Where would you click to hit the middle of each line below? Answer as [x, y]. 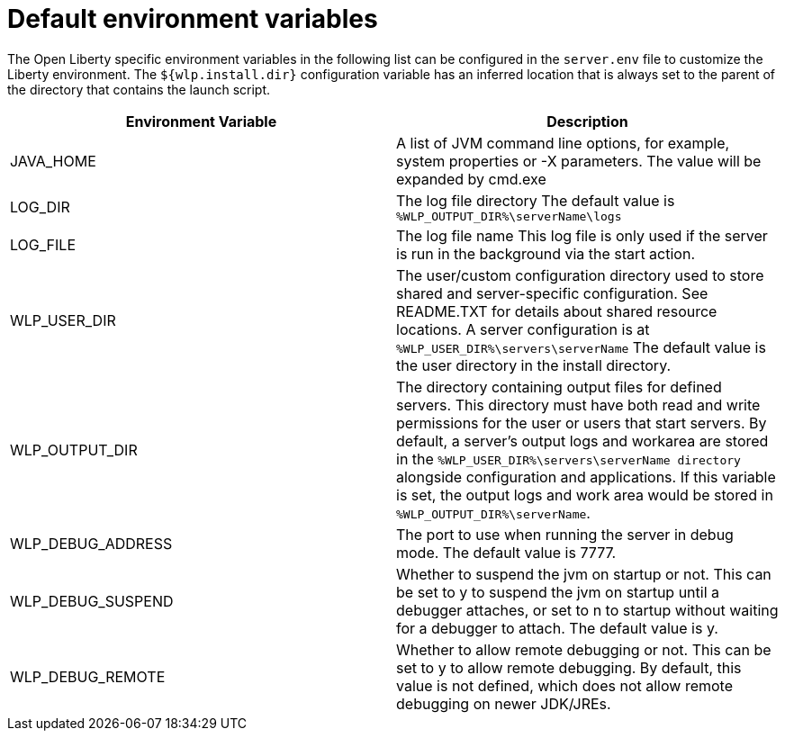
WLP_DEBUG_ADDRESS [91, 543]
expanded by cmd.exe [471, 179]
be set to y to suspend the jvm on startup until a [558, 592]
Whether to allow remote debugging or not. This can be [584, 649]
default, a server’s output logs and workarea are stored [582, 441]
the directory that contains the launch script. [139, 89]
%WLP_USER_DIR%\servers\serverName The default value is [581, 347]
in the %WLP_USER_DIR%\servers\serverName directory [568, 459]
